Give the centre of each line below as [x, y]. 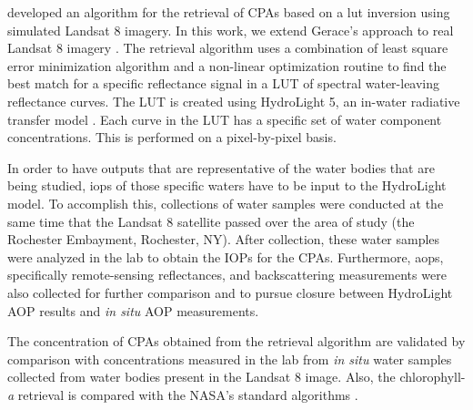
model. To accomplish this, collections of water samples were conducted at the [226, 203]
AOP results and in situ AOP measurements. [133, 310]
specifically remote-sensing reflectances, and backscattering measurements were [227, 275]
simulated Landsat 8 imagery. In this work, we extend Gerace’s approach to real [231, 30]
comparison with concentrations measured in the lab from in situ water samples [230, 359]
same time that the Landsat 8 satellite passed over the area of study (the [211, 221]
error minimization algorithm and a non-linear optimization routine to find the [227, 65]
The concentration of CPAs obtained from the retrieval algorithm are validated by [236, 341]
